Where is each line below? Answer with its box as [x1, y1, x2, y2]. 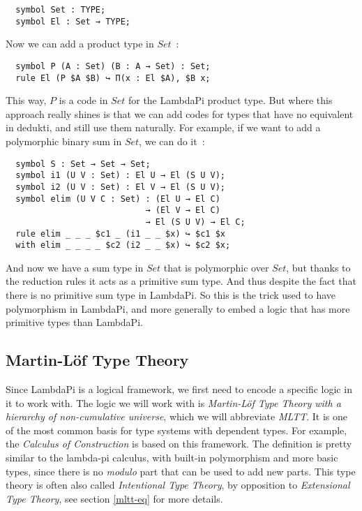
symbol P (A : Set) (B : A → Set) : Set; [15, 61, 211, 71]
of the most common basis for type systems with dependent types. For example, [6, 422, 347, 437]
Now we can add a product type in [6, 36, 154, 51]
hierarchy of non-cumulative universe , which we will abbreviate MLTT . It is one [6, 409, 347, 424]
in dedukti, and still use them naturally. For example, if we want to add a [6, 120, 321, 135]
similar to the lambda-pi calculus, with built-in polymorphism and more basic [6, 450, 338, 464]
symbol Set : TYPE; [15, 5, 106, 15]
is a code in [59, 93, 108, 108]
